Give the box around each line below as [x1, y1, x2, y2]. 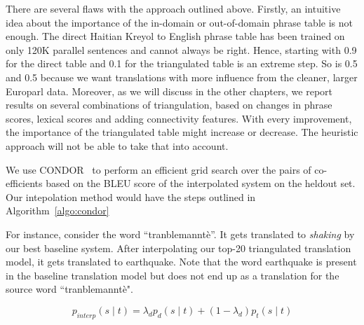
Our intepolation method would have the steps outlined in [6, 189, 256, 204]
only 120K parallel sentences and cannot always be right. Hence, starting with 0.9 [6, 42, 357, 57]
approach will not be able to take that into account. [6, 138, 229, 153]
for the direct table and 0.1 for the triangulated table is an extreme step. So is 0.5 [6, 56, 358, 71]
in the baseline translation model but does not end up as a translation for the [6, 268, 339, 282]
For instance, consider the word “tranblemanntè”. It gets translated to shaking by [6, 226, 355, 241]
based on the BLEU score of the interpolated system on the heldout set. [46, 176, 356, 191]
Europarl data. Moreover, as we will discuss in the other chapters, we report [6, 83, 332, 98]
